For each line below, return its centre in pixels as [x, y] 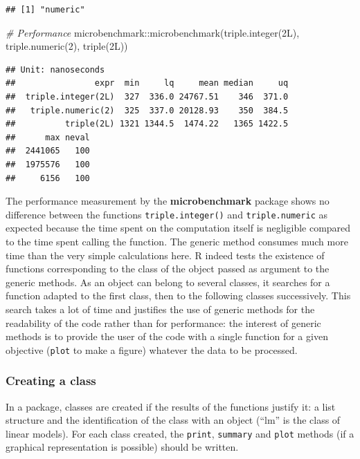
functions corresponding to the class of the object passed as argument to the [168, 269]
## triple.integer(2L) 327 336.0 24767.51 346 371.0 [147, 96]
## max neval [48, 137]
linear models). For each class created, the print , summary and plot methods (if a [180, 433]
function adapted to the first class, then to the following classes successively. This [178, 296]
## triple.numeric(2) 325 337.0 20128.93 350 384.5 [147, 110]
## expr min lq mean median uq [147, 83]
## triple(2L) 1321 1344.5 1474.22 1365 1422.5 [147, 124]
